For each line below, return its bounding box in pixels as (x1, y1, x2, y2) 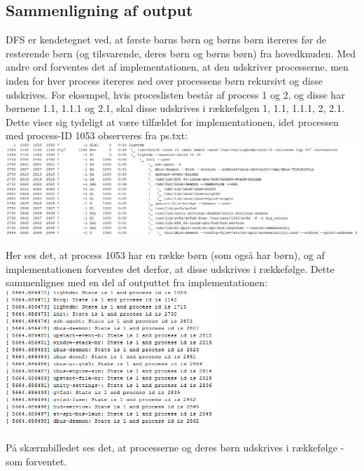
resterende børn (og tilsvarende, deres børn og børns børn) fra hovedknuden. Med (6, 45, 356, 60)
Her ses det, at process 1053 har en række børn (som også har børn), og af (6, 247, 325, 262)
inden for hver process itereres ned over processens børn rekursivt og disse (6, 73, 323, 87)
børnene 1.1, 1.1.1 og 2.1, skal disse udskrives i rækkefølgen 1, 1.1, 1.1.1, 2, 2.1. (6, 101, 344, 115)
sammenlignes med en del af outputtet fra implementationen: (6, 275, 267, 290)
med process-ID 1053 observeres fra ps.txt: (6, 128, 188, 143)
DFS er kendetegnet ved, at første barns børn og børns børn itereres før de (6, 32, 327, 47)
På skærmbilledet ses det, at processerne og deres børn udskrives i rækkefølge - (6, 440, 344, 455)
